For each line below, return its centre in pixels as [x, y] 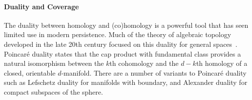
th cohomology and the [144, 63]
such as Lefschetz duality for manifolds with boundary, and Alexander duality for [126, 82]
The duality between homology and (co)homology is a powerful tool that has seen [126, 25]
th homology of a [222, 63]
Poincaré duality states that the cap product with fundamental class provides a [123, 53]
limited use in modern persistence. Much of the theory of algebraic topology [118, 34]
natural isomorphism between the [54, 63]
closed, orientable [30, 72]
